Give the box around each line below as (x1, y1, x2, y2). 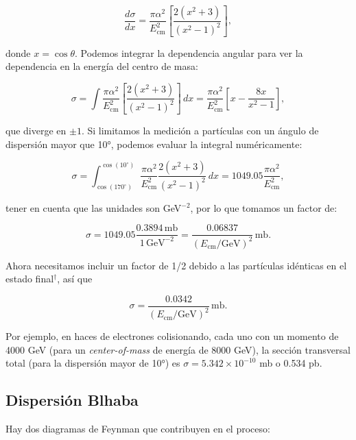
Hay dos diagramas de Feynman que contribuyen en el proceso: (5, 421, 270, 436)
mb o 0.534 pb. (259, 356, 322, 370)
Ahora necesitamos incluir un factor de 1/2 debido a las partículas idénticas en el (5, 258, 347, 272)
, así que (57, 271, 93, 286)
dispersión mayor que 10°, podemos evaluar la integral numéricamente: (5, 136, 302, 151)
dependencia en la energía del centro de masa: (5, 59, 198, 73)
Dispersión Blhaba (5, 389, 139, 411)
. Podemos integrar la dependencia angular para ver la (74, 45, 303, 60)
